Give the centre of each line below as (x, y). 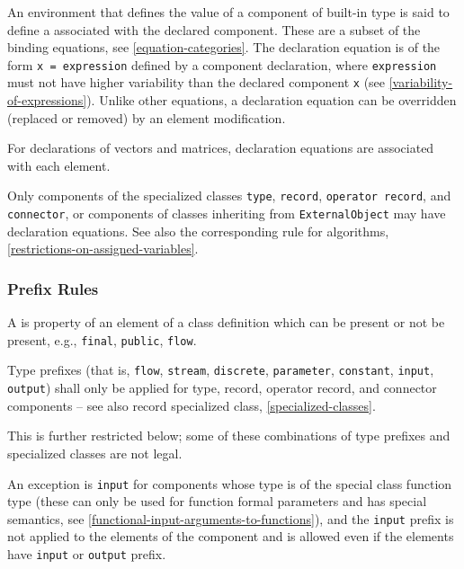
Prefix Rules (53, 288)
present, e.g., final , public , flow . (102, 339)
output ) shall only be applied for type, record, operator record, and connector (222, 388)
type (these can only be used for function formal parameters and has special (217, 501)
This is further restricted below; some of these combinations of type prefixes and (229, 436)
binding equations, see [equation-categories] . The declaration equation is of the (224, 47)
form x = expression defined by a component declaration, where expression (222, 64)
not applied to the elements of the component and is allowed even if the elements (231, 536)
